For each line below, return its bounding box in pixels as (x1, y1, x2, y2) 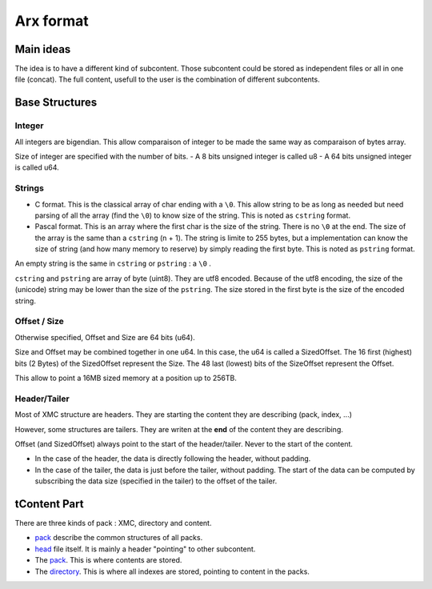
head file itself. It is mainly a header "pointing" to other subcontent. (34, 544, 256, 554)
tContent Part (14, 497, 84, 511)
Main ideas (14, 42, 71, 56)
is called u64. (14, 162, 59, 172)
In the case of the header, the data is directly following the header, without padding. (34, 454, 311, 463)
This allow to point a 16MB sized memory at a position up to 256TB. (14, 373, 238, 383)
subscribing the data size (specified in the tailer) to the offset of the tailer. (34, 476, 278, 486)
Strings (14, 182, 44, 194)
